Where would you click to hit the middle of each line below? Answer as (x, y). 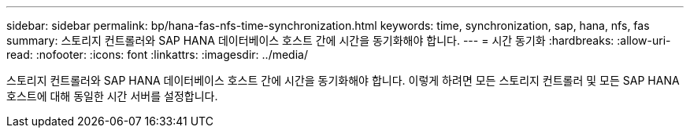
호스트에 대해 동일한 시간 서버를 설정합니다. (112, 96)
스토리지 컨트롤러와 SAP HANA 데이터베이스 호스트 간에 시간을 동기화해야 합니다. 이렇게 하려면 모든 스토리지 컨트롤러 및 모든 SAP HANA (343, 80)
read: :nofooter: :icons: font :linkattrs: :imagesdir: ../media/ (157, 54)
